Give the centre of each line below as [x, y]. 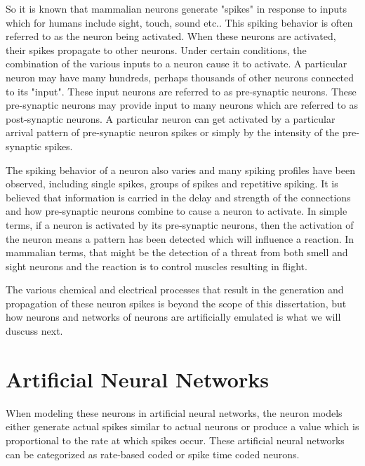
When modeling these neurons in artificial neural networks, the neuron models [174, 412]
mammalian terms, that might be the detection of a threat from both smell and [177, 252]
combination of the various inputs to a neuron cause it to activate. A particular [177, 64]
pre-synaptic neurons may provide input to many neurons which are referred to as [182, 105]
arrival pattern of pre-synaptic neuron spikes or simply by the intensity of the [173, 132]
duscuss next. [34, 331]
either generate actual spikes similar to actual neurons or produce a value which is [182, 426]
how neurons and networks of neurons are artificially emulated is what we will [173, 317]
